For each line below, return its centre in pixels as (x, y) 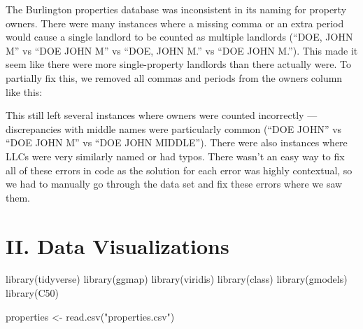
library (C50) (32, 293)
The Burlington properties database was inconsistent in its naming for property (176, 9)
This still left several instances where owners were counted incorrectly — (162, 115)
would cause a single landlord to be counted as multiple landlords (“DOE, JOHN (179, 37)
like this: (24, 91)
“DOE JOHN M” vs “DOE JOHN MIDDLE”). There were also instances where (177, 142)
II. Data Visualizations (118, 245)
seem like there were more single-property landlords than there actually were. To (179, 64)
